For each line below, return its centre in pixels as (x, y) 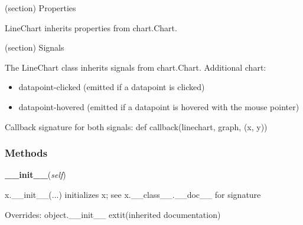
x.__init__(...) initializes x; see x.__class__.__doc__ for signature (133, 194)
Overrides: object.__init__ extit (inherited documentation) (113, 214)
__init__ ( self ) (35, 175)
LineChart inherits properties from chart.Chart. (91, 27)
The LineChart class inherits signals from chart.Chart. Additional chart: (136, 67)
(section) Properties (40, 8)
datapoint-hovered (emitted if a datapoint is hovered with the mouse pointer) (159, 106)
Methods (26, 153)
